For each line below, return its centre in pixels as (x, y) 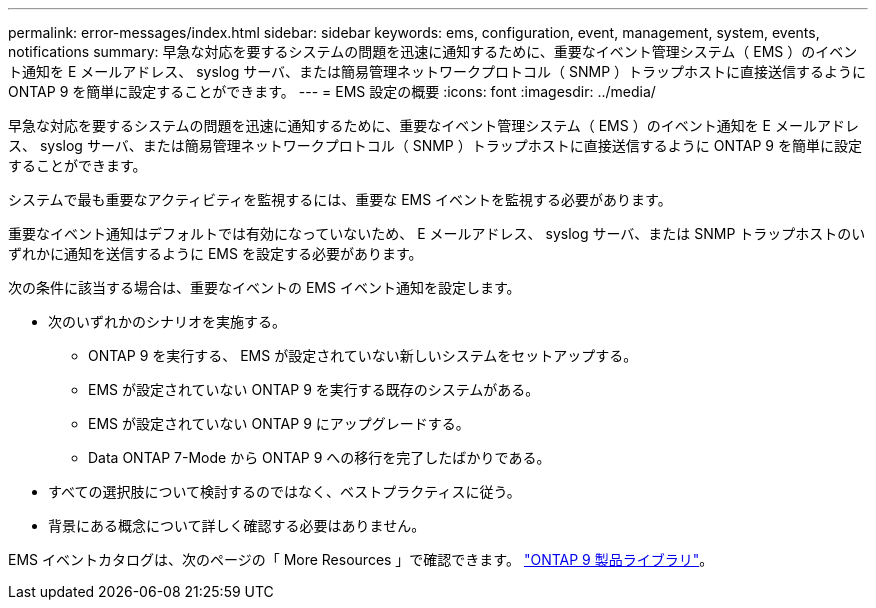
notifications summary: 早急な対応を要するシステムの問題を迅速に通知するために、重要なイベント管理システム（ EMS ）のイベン (433, 51)
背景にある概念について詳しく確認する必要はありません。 (237, 525)
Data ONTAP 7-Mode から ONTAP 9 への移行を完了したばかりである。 (319, 457)
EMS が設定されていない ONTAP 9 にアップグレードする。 (279, 423)
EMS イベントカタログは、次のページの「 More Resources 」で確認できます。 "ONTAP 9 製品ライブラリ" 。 (361, 559)
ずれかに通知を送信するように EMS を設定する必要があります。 (215, 253)
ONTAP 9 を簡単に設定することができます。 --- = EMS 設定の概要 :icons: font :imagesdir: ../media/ (332, 91)
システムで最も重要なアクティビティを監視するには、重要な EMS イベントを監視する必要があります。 (340, 199)
